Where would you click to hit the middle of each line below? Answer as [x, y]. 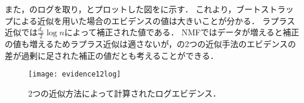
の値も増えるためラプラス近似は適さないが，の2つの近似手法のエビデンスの [151, 44]
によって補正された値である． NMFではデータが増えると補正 [182, 32]
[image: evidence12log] [75, 74]
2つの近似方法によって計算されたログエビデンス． [125, 93]
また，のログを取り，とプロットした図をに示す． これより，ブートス [137, 9]
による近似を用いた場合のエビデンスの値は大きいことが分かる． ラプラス [154, 20]
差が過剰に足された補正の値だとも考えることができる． [112, 55]
